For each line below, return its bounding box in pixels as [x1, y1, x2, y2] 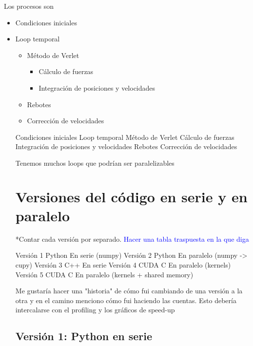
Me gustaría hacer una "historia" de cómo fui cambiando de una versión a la [15, 286, 243, 296]
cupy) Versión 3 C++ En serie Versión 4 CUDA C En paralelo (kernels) [15, 260, 231, 270]
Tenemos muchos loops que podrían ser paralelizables [15, 157, 175, 168]
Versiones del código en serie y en [15, 186, 248, 206]
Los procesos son [4, 1, 54, 11]
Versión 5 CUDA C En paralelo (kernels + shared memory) [15, 269, 194, 279]
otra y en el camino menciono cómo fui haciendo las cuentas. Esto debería [15, 295, 236, 305]
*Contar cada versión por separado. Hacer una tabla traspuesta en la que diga [15, 233, 249, 244]
